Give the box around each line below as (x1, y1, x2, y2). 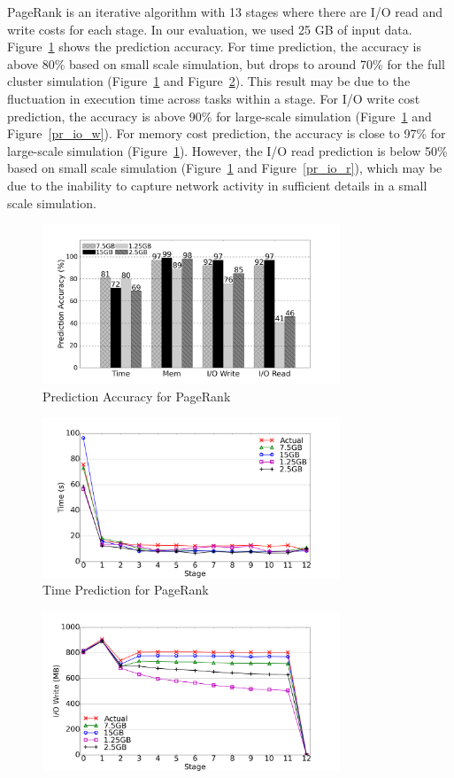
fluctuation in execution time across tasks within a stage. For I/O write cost (7, 89, 420, 107)
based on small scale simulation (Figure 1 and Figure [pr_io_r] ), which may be (7, 159, 442, 177)
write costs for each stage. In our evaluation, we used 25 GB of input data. (7, 19, 412, 38)
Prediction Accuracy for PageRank (42, 386, 231, 405)
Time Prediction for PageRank (42, 580, 209, 599)
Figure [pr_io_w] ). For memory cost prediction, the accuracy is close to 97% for (7, 124, 446, 143)
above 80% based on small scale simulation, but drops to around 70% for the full (7, 54, 445, 73)
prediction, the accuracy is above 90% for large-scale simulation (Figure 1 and (7, 106, 432, 125)
